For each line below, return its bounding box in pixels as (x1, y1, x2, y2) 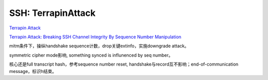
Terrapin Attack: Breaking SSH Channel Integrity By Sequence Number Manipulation (9, 34, 182, 40)
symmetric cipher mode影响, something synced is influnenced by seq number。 (9, 52, 173, 58)
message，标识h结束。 (9, 68, 57, 74)
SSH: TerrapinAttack (9, 7, 96, 18)
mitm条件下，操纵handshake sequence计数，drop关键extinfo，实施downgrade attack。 (9, 43, 189, 49)
